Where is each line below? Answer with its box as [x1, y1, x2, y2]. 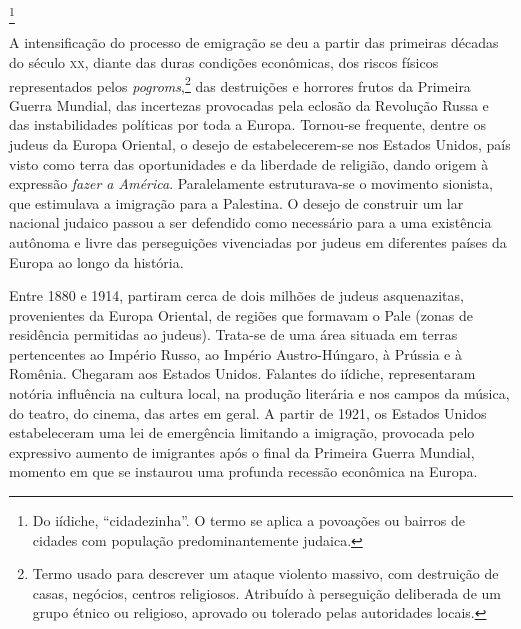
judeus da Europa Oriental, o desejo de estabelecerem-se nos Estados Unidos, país [9, 133, 511, 154]
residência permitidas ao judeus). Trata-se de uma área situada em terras [9, 324, 458, 345]
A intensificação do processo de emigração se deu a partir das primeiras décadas [9, 32, 499, 53]
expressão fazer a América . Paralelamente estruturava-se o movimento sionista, [9, 173, 493, 194]
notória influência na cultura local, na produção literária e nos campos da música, [9, 383, 510, 404]
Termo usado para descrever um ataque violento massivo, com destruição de [32, 563, 499, 584]
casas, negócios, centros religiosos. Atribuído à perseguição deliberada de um [32, 582, 501, 603]
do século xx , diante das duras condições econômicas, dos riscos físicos [9, 51, 439, 72]
